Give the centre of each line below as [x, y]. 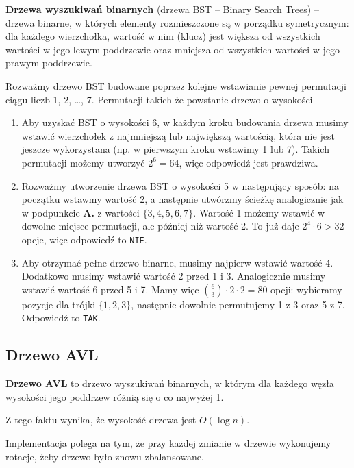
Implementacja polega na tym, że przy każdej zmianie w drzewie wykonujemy [168, 442]
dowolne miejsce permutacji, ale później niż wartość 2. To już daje [160, 226]
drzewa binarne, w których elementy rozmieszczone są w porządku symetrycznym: [177, 22]
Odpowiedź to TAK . [61, 318]
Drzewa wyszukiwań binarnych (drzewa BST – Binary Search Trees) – [162, 9]
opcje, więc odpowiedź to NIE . [84, 239]
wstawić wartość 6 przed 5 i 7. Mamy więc [110, 289]
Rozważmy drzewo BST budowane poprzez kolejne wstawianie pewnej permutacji [176, 85]
